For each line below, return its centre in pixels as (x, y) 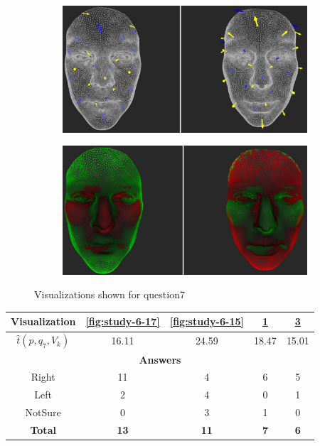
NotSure (43, 412)
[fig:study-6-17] (123, 321)
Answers (160, 359)
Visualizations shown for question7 (110, 294)
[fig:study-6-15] (207, 321)
